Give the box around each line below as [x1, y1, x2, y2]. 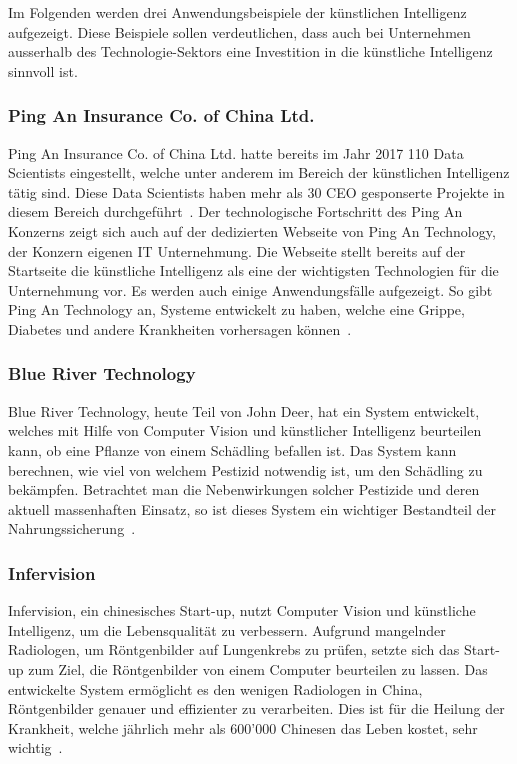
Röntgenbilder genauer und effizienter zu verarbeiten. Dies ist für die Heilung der [8, 698, 505, 719]
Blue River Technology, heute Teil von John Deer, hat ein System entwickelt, [8, 400, 480, 421]
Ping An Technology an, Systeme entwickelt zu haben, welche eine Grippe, [8, 299, 465, 320]
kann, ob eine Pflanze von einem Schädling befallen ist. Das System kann [8, 439, 457, 460]
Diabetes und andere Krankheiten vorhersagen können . [8, 318, 352, 339]
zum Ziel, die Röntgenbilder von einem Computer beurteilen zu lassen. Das [28, 658, 488, 679]
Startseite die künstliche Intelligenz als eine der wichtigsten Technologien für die [8, 260, 499, 281]
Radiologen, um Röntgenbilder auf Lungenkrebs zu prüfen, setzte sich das [8, 639, 460, 660]
